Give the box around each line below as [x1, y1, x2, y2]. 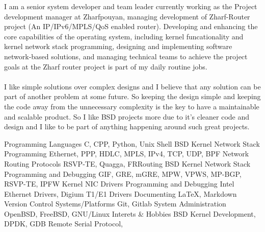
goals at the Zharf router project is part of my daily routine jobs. [4, 61, 207, 72]
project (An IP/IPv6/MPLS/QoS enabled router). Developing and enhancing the [4, 21, 258, 32]
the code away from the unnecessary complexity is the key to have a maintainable [4, 101, 259, 111]
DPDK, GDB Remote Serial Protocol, [4, 218, 123, 229]
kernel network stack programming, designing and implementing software [4, 41, 232, 52]
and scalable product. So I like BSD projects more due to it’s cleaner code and [4, 111, 250, 122]
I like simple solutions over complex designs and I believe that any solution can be [4, 81, 261, 91]
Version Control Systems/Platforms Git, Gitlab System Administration [4, 198, 226, 209]
